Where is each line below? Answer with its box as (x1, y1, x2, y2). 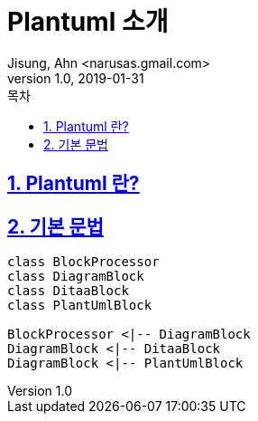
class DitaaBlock (7, 283, 129, 299)
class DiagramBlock (7, 269, 144, 284)
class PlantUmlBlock (7, 298, 152, 313)
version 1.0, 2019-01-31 (7, 70, 144, 86)
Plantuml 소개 (7, 6, 169, 37)
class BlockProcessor (7, 254, 160, 270)
